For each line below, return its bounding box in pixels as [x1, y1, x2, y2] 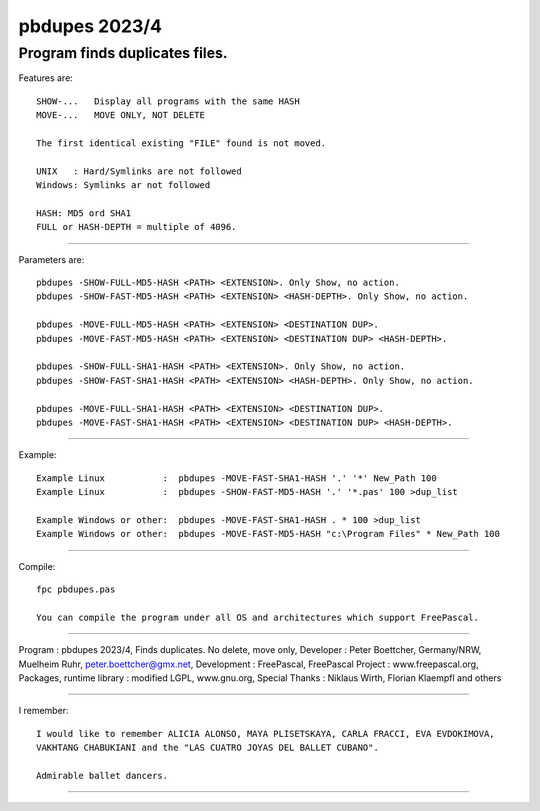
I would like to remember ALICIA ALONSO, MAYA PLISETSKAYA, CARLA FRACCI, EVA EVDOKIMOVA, [36, 728, 495, 739]
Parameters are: [18, 253, 85, 265]
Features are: [18, 72, 74, 84]
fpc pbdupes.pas [36, 584, 116, 595]
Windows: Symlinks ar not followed [36, 180, 211, 191]
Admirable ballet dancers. [36, 770, 169, 782]
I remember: [18, 705, 69, 717]
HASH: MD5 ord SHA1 [36, 207, 132, 219]
